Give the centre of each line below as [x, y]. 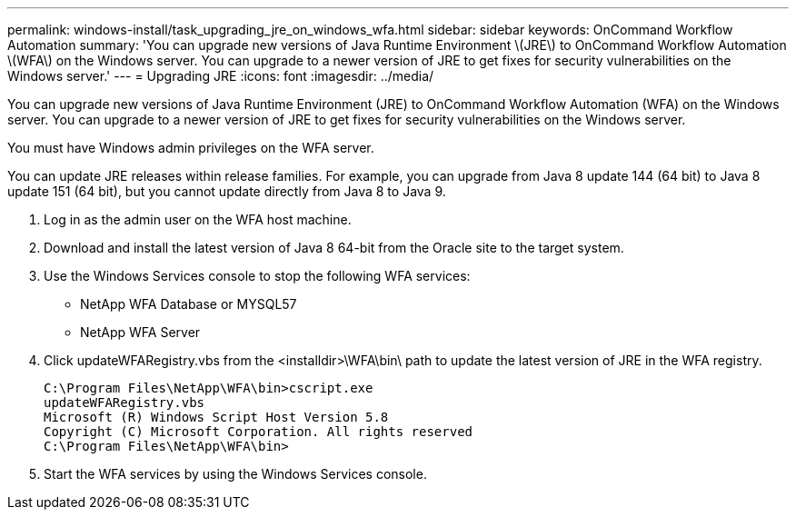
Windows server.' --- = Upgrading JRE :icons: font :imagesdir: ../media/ [221, 76]
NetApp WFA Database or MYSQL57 [189, 304]
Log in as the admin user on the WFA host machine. [198, 219]
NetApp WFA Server [140, 332]
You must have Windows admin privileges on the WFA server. [191, 148]
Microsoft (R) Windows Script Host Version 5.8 [216, 417]
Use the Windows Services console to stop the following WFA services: [257, 276]
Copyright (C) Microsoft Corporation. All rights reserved [259, 432]
